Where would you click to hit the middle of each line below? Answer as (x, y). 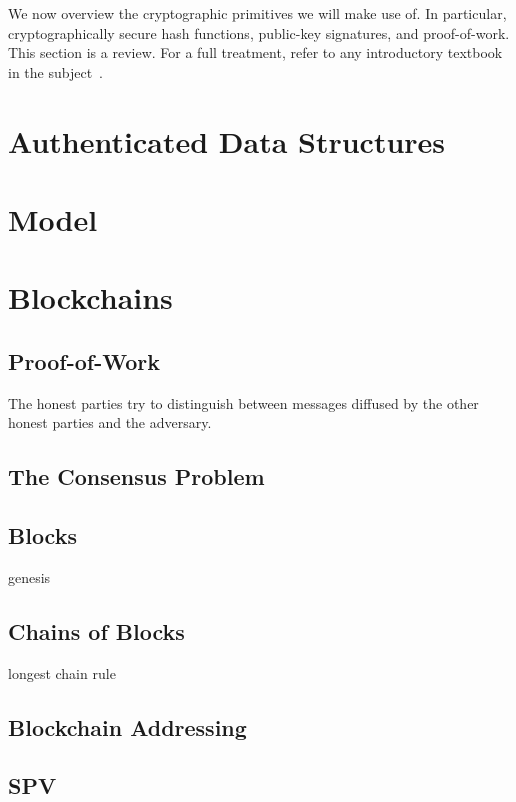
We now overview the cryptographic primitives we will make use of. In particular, (257, 13)
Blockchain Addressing (127, 726)
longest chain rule (62, 672)
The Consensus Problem (136, 476)
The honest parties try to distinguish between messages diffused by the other (243, 402)
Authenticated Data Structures (227, 140)
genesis (29, 576)
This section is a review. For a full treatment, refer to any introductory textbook (255, 52)
